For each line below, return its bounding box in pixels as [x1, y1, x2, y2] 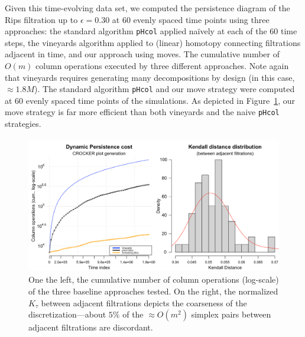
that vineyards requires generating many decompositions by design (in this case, [5, 71, 295, 83]
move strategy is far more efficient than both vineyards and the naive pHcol [5, 106, 280, 118]
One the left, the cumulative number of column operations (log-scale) [28, 273, 279, 286]
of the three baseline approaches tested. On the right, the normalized [28, 285, 278, 297]
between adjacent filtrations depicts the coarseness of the [41, 296, 247, 309]
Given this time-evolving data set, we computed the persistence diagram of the [5, 2, 290, 14]
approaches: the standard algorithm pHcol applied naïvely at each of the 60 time [5, 25, 297, 37]
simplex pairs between [191, 308, 271, 320]
